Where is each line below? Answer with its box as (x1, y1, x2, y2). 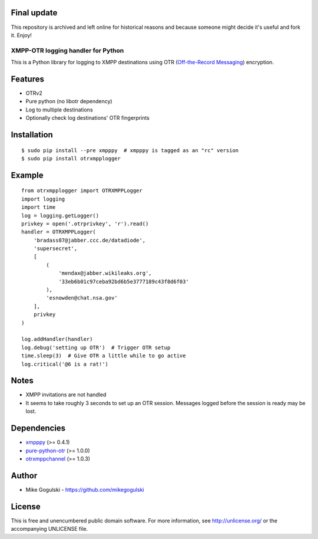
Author (11, 471, 38, 481)
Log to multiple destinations (25, 106, 94, 113)
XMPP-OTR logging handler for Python (11, 46, 124, 54)
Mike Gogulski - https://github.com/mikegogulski (25, 486, 144, 493)
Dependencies (11, 423, 66, 433)
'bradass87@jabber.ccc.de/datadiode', (33, 236, 146, 244)
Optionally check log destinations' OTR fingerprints (25, 114, 150, 121)
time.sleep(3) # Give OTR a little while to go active (21, 353, 186, 359)
